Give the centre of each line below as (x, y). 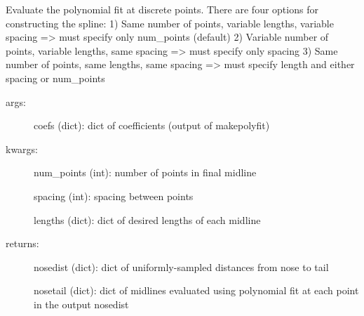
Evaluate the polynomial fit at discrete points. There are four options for (162, 9)
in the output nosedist (81, 304)
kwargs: (22, 149)
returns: (22, 243)
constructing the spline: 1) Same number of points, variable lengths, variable (170, 23)
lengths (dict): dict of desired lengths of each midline (147, 219)
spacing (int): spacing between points (114, 196)
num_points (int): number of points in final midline (145, 172)
